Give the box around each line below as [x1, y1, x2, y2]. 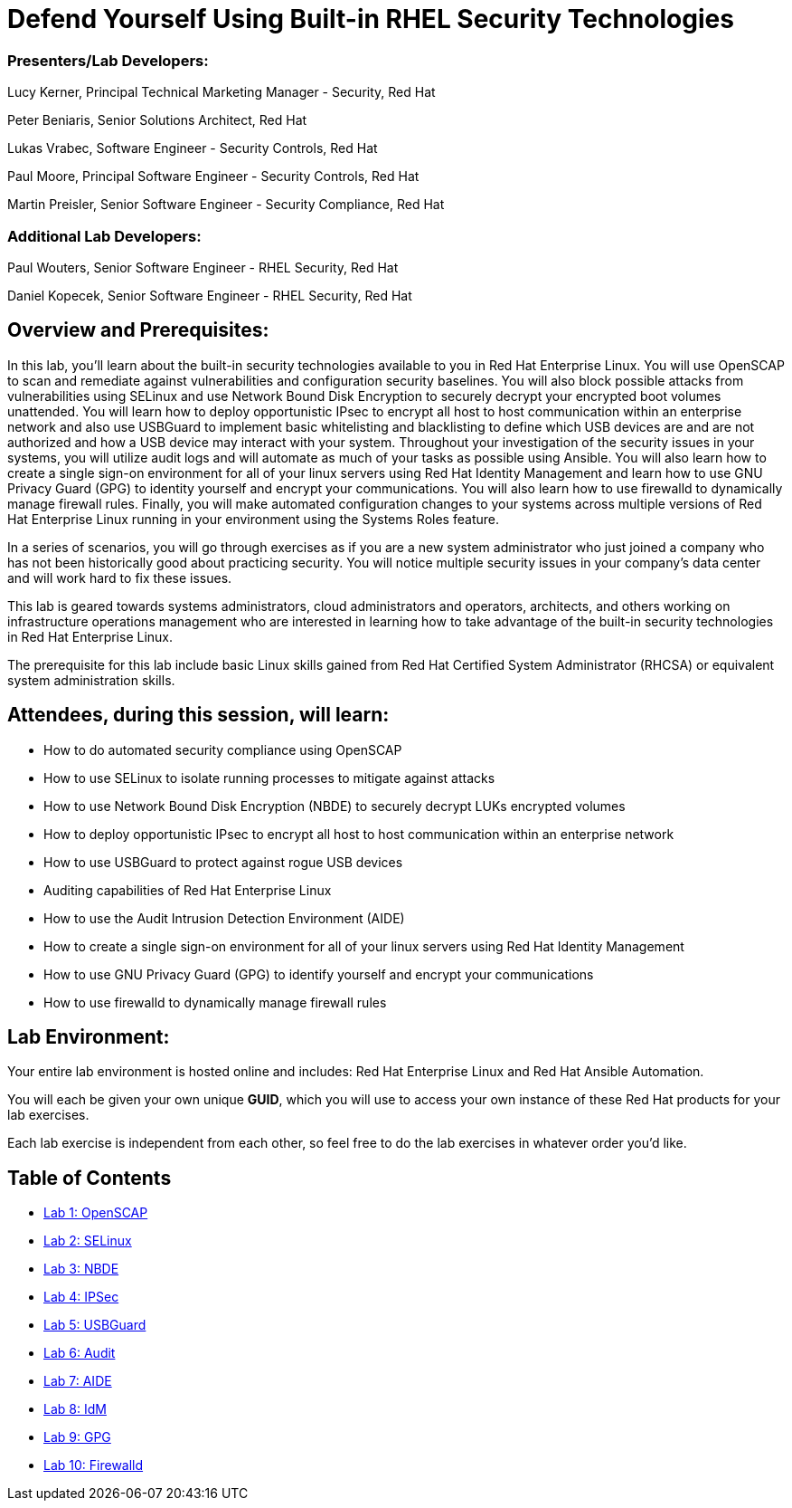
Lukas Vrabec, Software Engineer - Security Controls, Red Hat [7, 140, 378, 157]
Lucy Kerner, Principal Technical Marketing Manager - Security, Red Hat [7, 84, 436, 100]
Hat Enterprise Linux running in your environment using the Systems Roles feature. [7, 511, 499, 527]
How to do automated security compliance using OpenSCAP [43, 741, 402, 758]
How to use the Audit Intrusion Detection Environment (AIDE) [43, 910, 405, 926]
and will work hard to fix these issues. [7, 569, 232, 586]
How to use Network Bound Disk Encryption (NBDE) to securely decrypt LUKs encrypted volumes [43, 797, 626, 814]
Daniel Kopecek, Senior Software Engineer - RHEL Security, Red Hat [7, 287, 412, 303]
